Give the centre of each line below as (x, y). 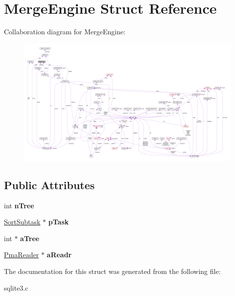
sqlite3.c (16, 287)
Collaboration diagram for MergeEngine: (65, 32)
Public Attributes (49, 185)
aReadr (59, 255)
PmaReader (22, 255)
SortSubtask (22, 222)
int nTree (19, 205)
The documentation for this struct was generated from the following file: (112, 271)
